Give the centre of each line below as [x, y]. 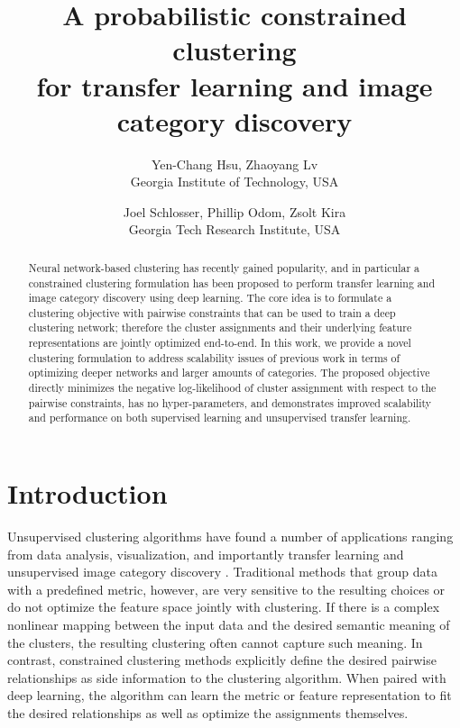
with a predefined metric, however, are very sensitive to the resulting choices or [226, 589]
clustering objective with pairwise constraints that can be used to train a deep [212, 312]
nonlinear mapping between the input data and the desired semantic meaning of [229, 624]
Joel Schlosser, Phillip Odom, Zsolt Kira [235, 211]
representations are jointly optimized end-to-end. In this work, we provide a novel [220, 343]
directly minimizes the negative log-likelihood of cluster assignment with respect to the [232, 388]
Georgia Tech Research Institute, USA [235, 229]
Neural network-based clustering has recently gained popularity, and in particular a [224, 267]
